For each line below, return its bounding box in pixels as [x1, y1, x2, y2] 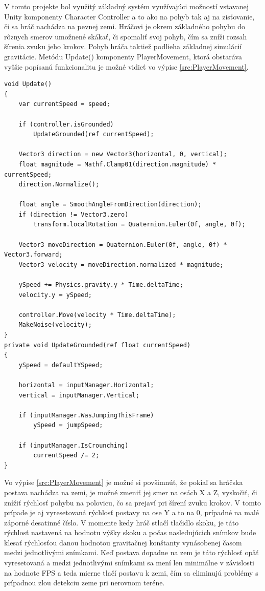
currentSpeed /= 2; [33, 452, 100, 459]
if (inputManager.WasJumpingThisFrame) [18, 411, 154, 419]
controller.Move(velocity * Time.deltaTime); [18, 311, 176, 319]
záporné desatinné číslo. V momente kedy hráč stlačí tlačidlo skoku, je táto [4, 517, 239, 527]
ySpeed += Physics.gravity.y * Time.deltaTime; [18, 281, 183, 289]
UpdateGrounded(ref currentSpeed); [33, 131, 154, 138]
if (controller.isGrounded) [18, 120, 114, 128]
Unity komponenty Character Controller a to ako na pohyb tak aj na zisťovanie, [4, 11, 255, 22]
